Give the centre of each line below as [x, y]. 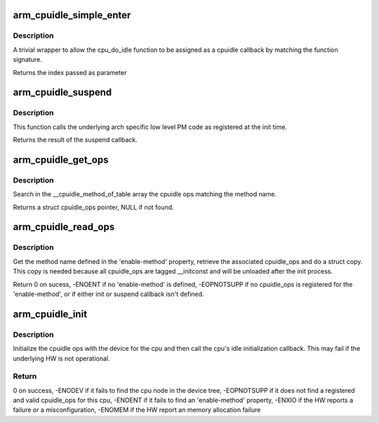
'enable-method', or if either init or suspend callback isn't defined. [108, 294]
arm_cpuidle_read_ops [64, 227]
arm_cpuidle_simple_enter [72, 15]
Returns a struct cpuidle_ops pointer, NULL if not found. [94, 207]
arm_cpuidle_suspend [62, 92]
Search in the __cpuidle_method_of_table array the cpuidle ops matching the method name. [145, 194]
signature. [27, 60]
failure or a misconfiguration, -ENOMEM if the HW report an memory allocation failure [137, 410]
